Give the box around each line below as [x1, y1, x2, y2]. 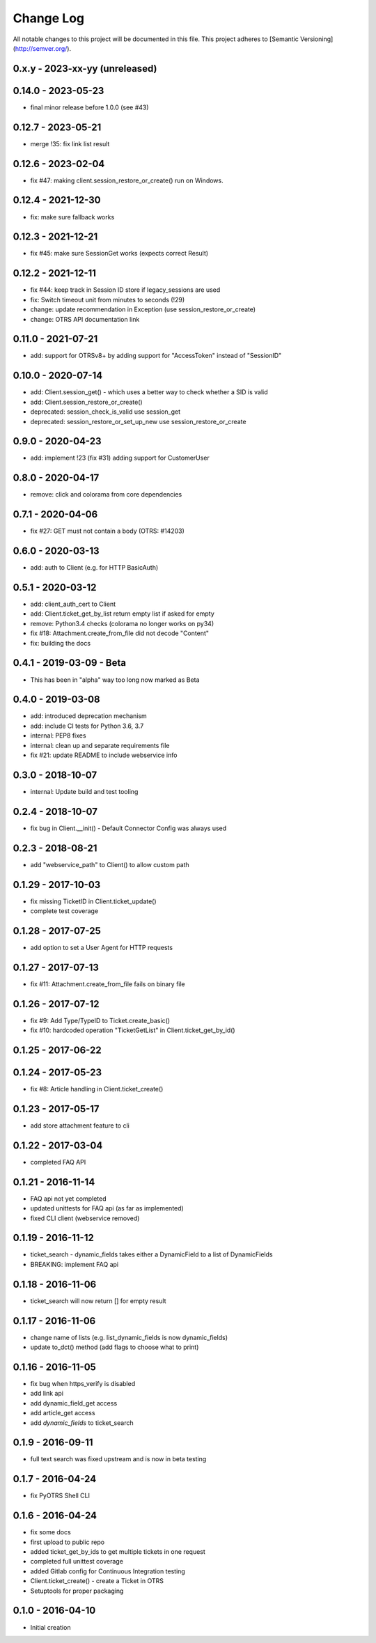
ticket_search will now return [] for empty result [30, 1296, 166, 1305]
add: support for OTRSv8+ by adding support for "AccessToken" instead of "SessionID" [30, 352, 282, 360]
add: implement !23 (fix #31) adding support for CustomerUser [30, 453, 210, 462]
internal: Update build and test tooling [30, 787, 139, 795]
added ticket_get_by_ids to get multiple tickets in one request [30, 1548, 205, 1556]
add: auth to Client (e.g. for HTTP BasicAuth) [30, 563, 159, 572]
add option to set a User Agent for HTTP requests [30, 943, 173, 951]
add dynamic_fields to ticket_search [30, 1418, 134, 1427]
